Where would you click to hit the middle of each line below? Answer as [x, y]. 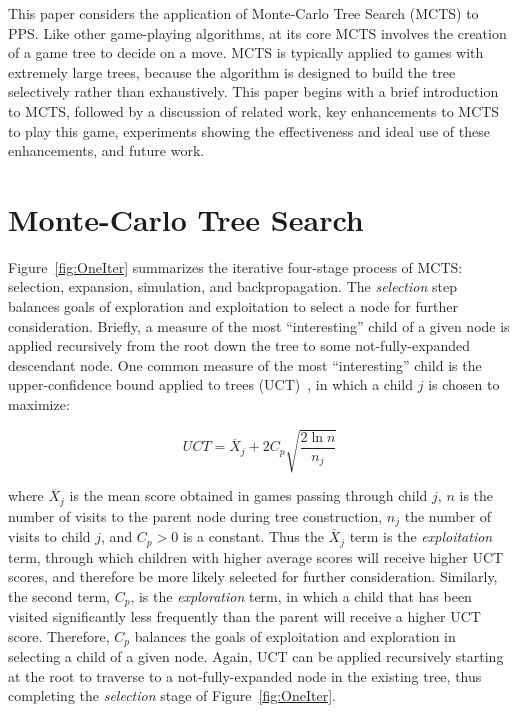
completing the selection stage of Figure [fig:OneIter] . [172, 695]
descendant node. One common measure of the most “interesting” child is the [245, 364]
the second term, [59, 595]
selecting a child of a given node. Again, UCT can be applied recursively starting [256, 656]
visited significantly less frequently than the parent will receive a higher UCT [244, 616]
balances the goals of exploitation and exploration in [295, 635]
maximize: [39, 404]
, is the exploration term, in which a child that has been [301, 595]
